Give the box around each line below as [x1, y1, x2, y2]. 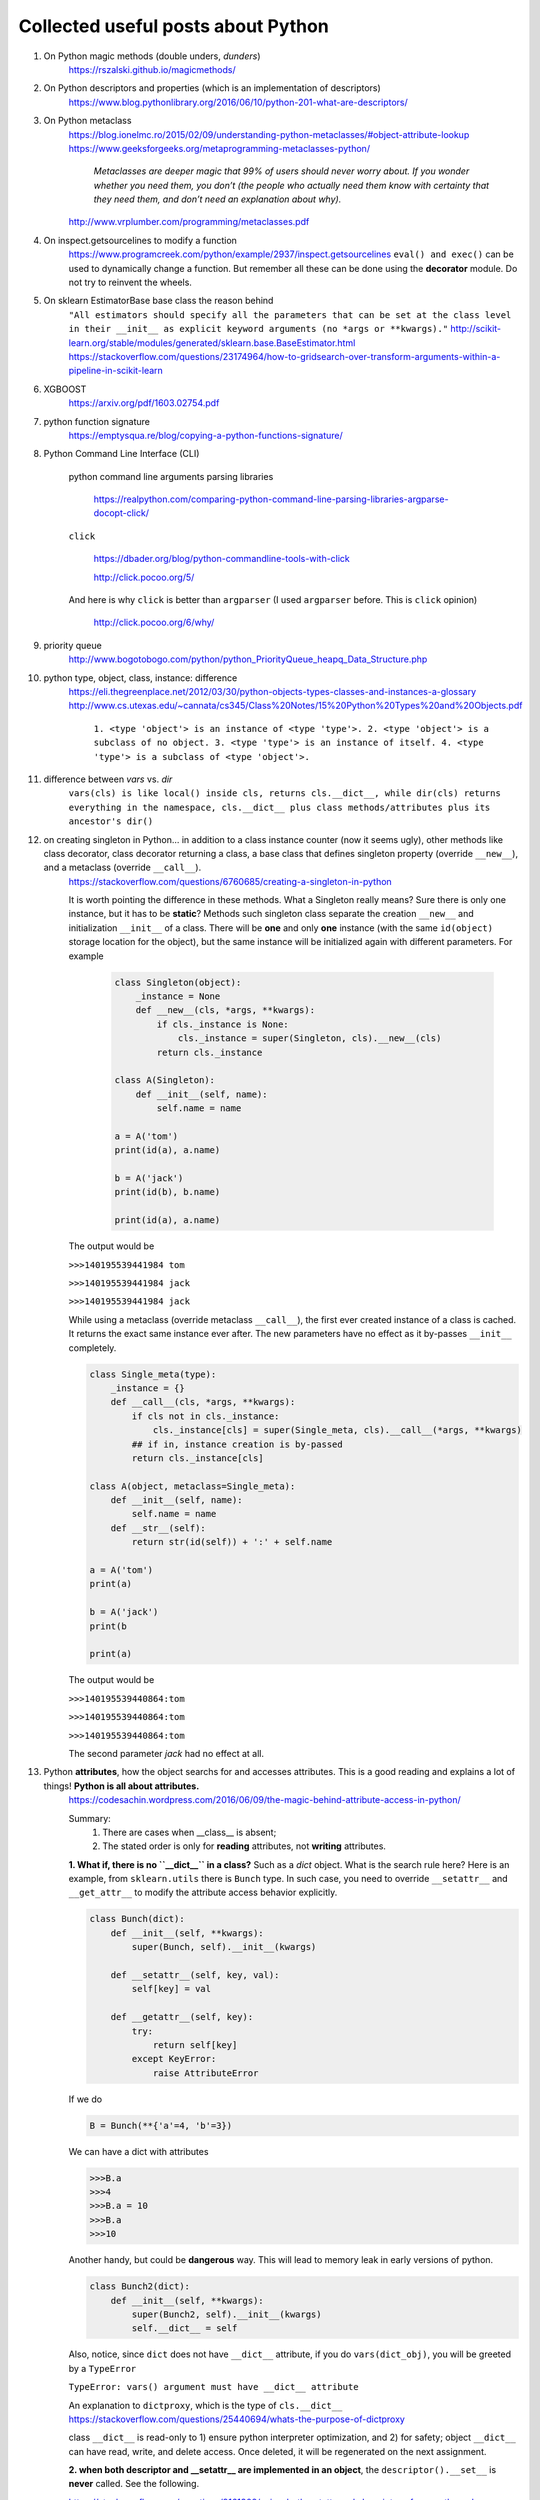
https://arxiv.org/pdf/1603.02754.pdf [68, 397, 220, 409]
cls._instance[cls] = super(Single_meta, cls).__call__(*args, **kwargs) [152, 1425, 522, 1436]
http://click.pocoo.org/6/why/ [93, 616, 215, 629]
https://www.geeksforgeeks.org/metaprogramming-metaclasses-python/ [68, 142, 370, 154]
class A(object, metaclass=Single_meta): [89, 1480, 296, 1492]
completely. [68, 1341, 117, 1354]
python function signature [43, 415, 150, 427]
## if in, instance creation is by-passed [131, 1438, 344, 1450]
